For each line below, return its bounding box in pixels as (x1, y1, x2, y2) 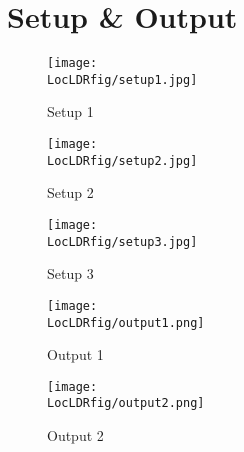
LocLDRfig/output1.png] (47, 315, 205, 330)
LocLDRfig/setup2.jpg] (47, 153, 198, 168)
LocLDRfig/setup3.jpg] (47, 234, 198, 249)
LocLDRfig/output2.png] (47, 396, 205, 411)
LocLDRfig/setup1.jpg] (47, 72, 198, 87)
